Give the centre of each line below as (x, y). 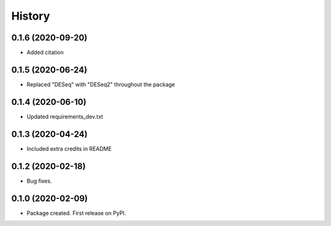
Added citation (45, 53)
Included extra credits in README (69, 149)
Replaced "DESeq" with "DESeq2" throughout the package (101, 84)
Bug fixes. (39, 181)
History (31, 16)
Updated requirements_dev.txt (65, 116)
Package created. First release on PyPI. (76, 213)
